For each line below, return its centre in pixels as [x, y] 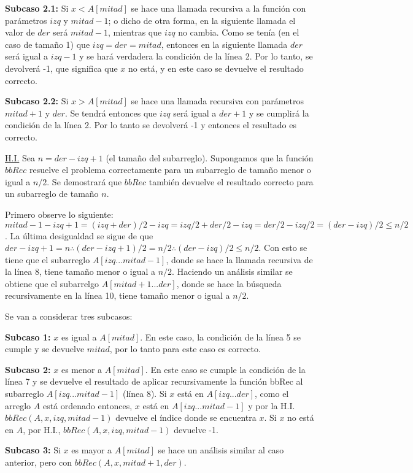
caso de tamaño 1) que [48, 44]
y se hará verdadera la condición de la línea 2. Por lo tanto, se [196, 56]
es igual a [79, 336]
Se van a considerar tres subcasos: [69, 316]
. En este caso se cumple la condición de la [225, 369]
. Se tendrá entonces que [111, 113]
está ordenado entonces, [87, 405]
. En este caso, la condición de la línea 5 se [220, 336]
